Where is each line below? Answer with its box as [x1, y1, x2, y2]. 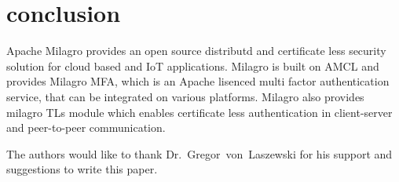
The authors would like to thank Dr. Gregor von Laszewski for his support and [6, 145, 393, 162]
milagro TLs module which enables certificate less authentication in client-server [6, 104, 393, 120]
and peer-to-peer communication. [6, 119, 166, 136]
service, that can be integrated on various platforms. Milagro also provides [6, 88, 364, 104]
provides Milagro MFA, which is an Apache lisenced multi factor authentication [6, 73, 390, 89]
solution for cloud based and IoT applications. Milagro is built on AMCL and [6, 57, 379, 74]
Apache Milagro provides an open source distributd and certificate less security [6, 42, 386, 59]
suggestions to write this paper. [6, 161, 158, 177]
